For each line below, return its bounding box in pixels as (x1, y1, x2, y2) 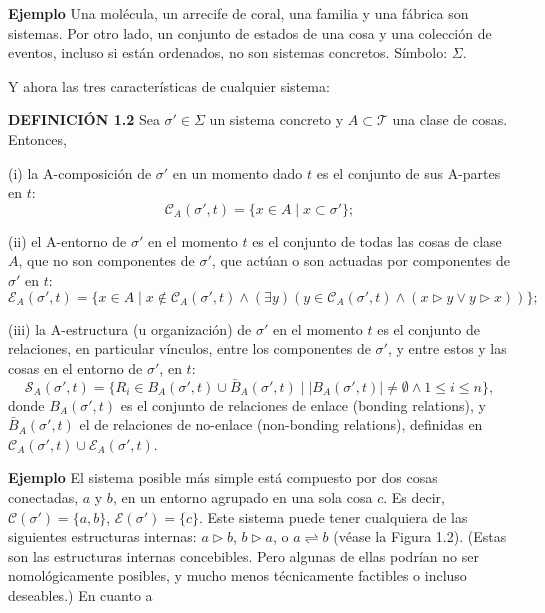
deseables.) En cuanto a (8, 584, 153, 605)
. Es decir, (383, 486, 445, 507)
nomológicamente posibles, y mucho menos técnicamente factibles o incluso (8, 565, 467, 586)
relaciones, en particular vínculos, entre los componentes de (8, 338, 371, 359)
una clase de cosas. (392, 109, 508, 130)
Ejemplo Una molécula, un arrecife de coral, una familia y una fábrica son (8, 3, 469, 23)
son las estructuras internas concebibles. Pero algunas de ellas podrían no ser (8, 545, 479, 566)
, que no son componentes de (18, 250, 195, 271)
